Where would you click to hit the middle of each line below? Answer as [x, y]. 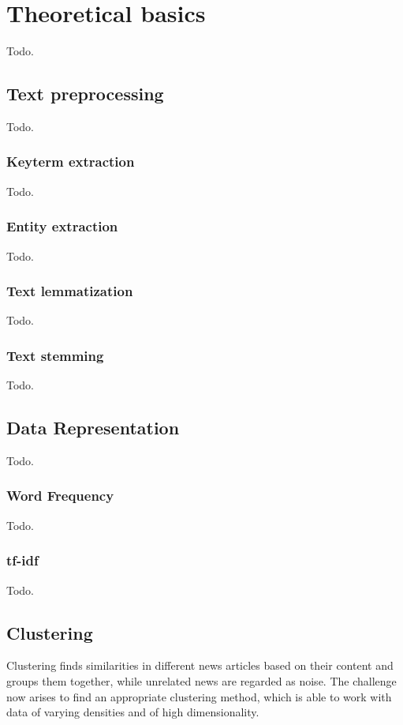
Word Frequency [60, 496]
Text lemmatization [70, 291]
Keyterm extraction [71, 162]
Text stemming [55, 355]
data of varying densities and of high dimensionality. [133, 712]
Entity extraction [62, 226]
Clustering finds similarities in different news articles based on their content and [200, 665]
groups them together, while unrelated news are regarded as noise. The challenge [201, 680]
